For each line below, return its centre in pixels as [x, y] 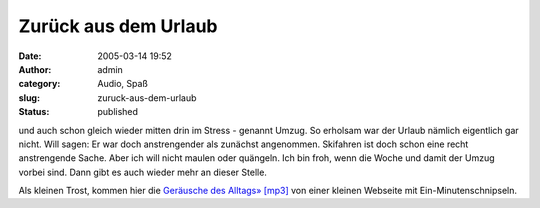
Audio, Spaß [123, 84]
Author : [35, 69]
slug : [29, 97]
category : [39, 84]
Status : [34, 112]
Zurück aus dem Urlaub [118, 26]
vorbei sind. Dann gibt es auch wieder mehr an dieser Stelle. [142, 172]
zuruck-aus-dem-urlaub [147, 97]
